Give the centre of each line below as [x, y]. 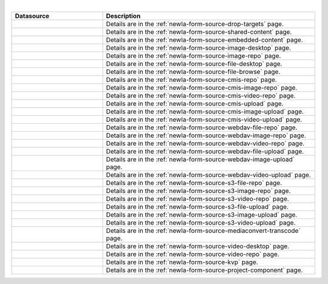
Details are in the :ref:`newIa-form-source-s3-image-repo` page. [198, 191]
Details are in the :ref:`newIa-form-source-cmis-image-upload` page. [205, 112]
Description [123, 16]
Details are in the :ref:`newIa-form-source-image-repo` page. [193, 56]
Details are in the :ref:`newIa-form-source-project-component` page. [204, 270]
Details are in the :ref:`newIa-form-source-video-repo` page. [193, 254]
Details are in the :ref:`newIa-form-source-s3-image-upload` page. [202, 215]
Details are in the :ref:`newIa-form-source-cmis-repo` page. [192, 80]
